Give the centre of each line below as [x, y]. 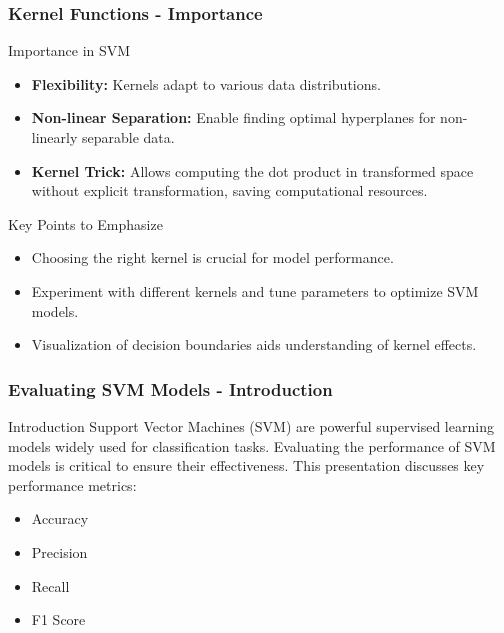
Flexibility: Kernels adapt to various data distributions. [206, 83]
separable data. [128, 137]
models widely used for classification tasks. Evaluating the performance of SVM [252, 445]
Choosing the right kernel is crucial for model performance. [212, 257]
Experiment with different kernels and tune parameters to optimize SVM [255, 290]
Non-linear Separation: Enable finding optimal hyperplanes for [233, 117]
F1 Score [58, 619]
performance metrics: [72, 484]
